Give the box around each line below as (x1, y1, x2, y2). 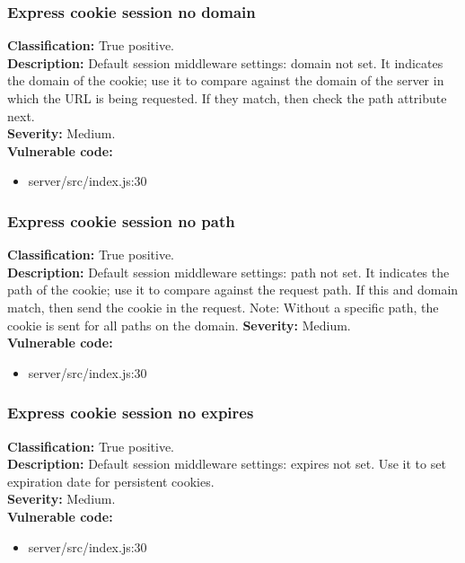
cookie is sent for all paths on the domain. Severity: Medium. (7, 315, 351, 334)
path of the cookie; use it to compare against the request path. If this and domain (7, 280, 459, 299)
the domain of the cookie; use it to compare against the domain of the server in (7, 71, 444, 90)
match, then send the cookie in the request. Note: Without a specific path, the (7, 297, 439, 316)
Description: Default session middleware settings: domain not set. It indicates (7, 53, 443, 72)
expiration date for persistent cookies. (7, 471, 215, 490)
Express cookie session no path (7, 209, 235, 232)
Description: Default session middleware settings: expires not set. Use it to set (7, 454, 446, 473)
